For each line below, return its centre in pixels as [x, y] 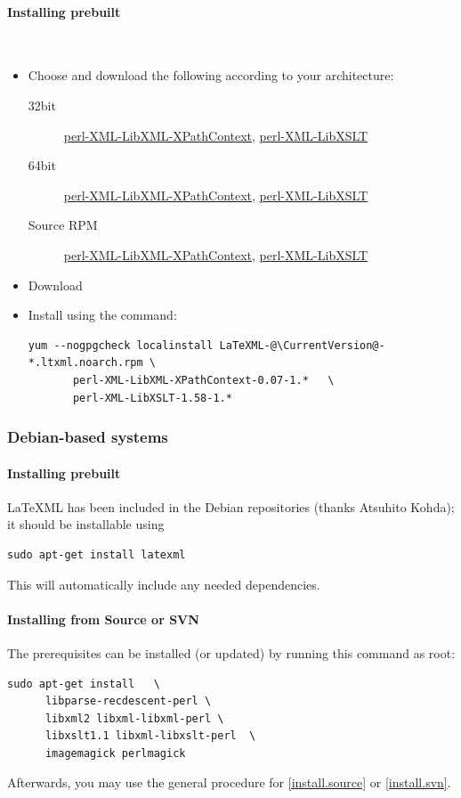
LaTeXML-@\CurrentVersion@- [302, 345]
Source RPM [63, 225]
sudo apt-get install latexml [97, 554]
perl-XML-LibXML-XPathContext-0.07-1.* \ [203, 380]
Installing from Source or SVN [103, 619]
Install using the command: [102, 315]
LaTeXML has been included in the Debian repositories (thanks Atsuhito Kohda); [231, 506]
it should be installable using [86, 524]
